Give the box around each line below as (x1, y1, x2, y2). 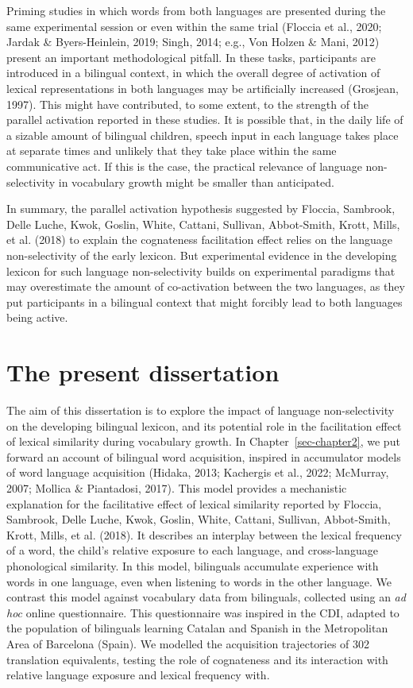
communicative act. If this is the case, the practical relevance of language (6, 157, 362, 174)
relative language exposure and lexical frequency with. (6, 667, 270, 683)
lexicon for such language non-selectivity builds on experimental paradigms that (6, 262, 396, 279)
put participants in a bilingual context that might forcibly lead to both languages (6, 293, 403, 310)
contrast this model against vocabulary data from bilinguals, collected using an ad (6, 589, 406, 605)
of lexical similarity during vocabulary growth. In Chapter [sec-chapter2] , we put (6, 433, 400, 450)
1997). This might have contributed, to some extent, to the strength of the (6, 95, 369, 112)
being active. (6, 309, 68, 326)
